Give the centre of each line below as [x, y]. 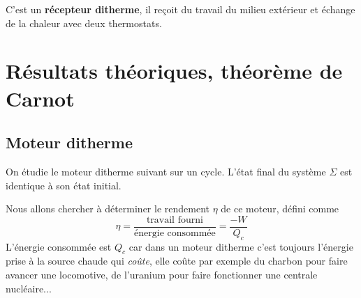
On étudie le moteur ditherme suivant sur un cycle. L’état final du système [166, 171]
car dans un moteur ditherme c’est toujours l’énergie [241, 246]
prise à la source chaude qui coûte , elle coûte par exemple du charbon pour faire [177, 261]
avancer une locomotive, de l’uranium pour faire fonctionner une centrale [162, 274]
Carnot [40, 98]
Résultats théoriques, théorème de [174, 71]
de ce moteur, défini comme [280, 209]
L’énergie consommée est [59, 246]
